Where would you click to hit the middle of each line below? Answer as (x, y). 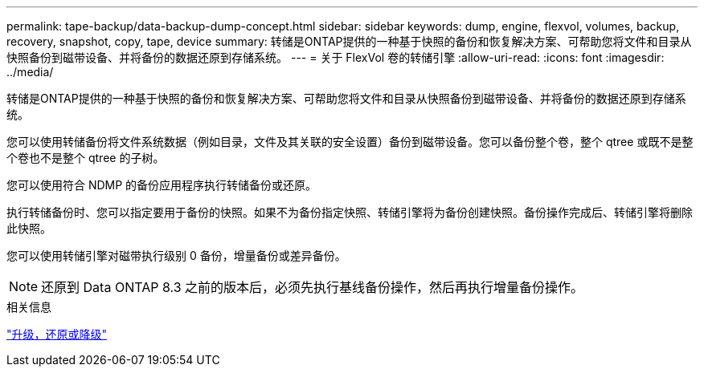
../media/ (30, 72)
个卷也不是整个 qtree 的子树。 (86, 158)
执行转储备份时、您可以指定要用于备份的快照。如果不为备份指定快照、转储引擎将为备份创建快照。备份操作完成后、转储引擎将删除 (350, 212)
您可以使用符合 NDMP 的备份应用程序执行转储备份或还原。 (162, 185)
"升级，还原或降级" (57, 334)
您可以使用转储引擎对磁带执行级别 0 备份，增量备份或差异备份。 (176, 255)
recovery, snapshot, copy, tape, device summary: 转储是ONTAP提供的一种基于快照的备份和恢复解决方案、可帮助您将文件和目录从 (349, 41)
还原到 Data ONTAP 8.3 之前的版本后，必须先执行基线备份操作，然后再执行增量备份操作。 (313, 287)
